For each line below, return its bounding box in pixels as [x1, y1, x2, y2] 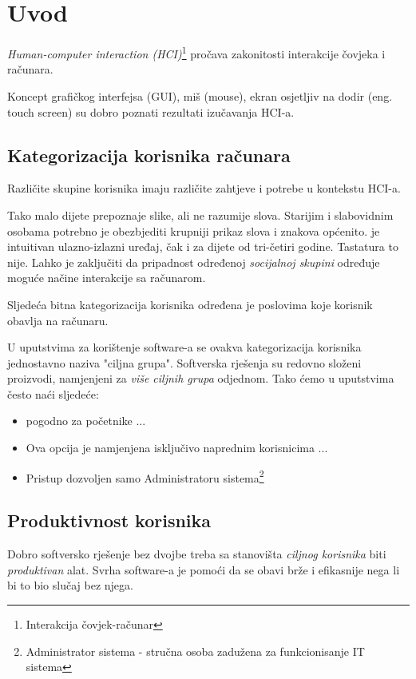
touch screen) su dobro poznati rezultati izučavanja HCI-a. [7, 103, 295, 120]
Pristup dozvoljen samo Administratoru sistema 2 [26, 467, 264, 486]
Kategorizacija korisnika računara [7, 142, 291, 167]
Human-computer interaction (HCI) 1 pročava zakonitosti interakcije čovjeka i [7, 43, 386, 62]
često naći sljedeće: [7, 385, 99, 402]
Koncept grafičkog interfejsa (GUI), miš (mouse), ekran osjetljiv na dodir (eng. [7, 87, 393, 104]
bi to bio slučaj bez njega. [7, 577, 133, 594]
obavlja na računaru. [7, 312, 109, 328]
